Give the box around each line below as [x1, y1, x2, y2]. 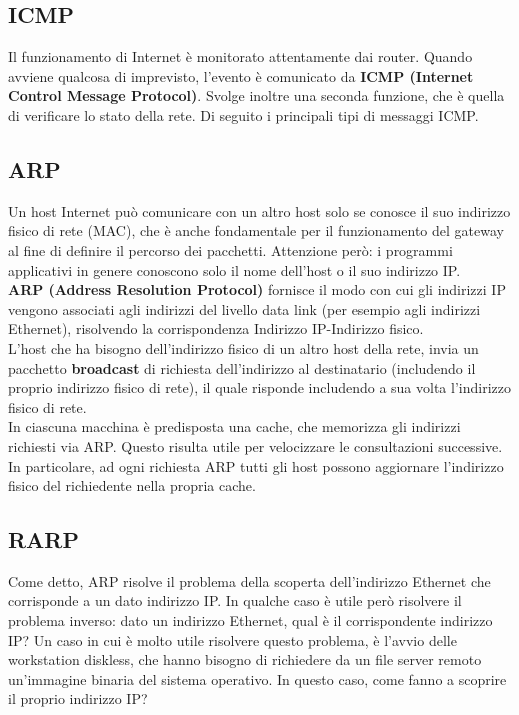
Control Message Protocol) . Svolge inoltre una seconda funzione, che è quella [8, 85, 505, 106]
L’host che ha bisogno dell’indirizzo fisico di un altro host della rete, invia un [8, 337, 479, 358]
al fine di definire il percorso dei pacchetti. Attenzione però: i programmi [8, 239, 453, 260]
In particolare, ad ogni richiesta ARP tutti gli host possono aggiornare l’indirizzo [8, 455, 504, 476]
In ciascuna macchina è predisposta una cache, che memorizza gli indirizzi [8, 416, 461, 437]
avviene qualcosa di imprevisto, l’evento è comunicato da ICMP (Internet [8, 65, 474, 86]
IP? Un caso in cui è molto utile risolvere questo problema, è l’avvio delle [8, 629, 457, 650]
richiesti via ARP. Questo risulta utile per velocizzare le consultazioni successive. [8, 435, 503, 456]
